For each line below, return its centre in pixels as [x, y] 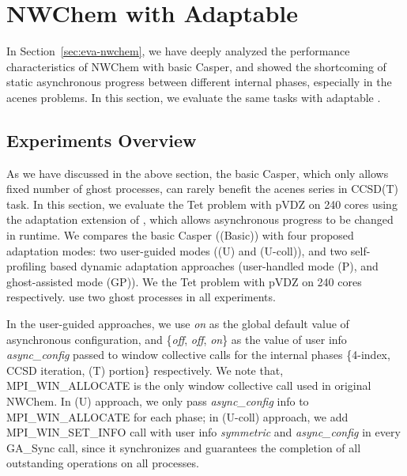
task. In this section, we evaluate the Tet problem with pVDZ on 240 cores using [202, 204]
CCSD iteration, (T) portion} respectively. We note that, [145, 370]
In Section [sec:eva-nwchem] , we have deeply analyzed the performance [178, 51]
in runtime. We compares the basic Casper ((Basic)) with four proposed [180, 235]
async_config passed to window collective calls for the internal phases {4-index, [198, 355]
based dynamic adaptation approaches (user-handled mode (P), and [214, 266]
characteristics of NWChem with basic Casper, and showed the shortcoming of [196, 66]
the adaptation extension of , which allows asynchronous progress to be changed [200, 219]
